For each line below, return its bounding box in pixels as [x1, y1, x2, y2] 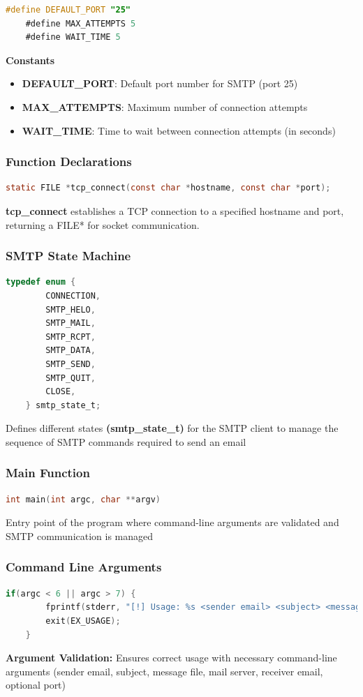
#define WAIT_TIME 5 [25, 32, 121, 43]
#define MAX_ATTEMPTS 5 [25, 18, 136, 29]
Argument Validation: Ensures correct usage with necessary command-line [6, 650, 337, 665]
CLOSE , [45, 387, 76, 397]
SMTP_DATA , [45, 345, 96, 356]
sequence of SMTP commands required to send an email [6, 434, 246, 449]
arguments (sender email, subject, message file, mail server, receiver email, [6, 664, 323, 678]
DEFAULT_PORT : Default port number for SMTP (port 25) [22, 76, 298, 91]
